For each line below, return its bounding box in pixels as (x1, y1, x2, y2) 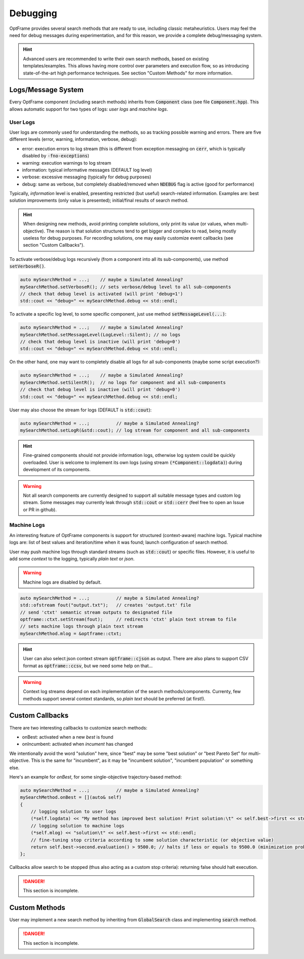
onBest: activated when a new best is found (22, 734, 113, 740)
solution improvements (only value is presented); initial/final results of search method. (9, 198, 188, 204)
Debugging (9, 8, 58, 19)
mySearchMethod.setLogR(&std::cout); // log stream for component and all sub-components (20, 427, 250, 433)
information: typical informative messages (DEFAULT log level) (22, 167, 153, 173)
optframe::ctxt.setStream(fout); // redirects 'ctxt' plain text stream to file (20, 616, 237, 622)
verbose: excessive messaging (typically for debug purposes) (22, 174, 151, 180)
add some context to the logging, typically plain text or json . (9, 556, 135, 562)
